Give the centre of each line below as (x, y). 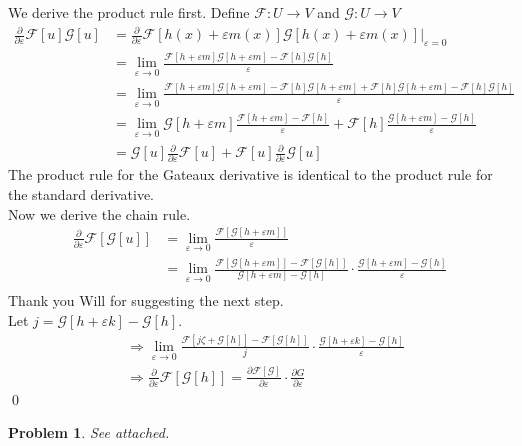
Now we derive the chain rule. (99, 213)
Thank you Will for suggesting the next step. (146, 300)
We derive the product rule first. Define (129, 12)
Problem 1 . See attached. (89, 432)
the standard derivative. (81, 194)
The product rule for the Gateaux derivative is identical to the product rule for (250, 174)
